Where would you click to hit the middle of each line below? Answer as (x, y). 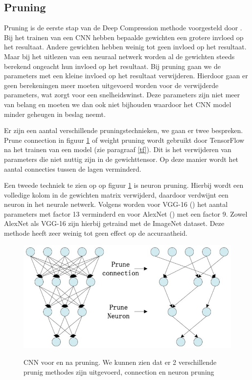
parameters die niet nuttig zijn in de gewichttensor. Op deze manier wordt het (121, 159)
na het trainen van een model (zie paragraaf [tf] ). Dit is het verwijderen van (118, 149)
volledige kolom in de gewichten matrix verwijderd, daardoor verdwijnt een (116, 194)
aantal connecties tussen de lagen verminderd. (73, 168)
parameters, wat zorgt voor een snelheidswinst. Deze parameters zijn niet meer (122, 95)
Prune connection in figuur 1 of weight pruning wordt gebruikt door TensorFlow (124, 140)
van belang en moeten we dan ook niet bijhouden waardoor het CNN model (118, 104)
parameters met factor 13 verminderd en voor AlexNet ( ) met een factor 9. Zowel (126, 213)
